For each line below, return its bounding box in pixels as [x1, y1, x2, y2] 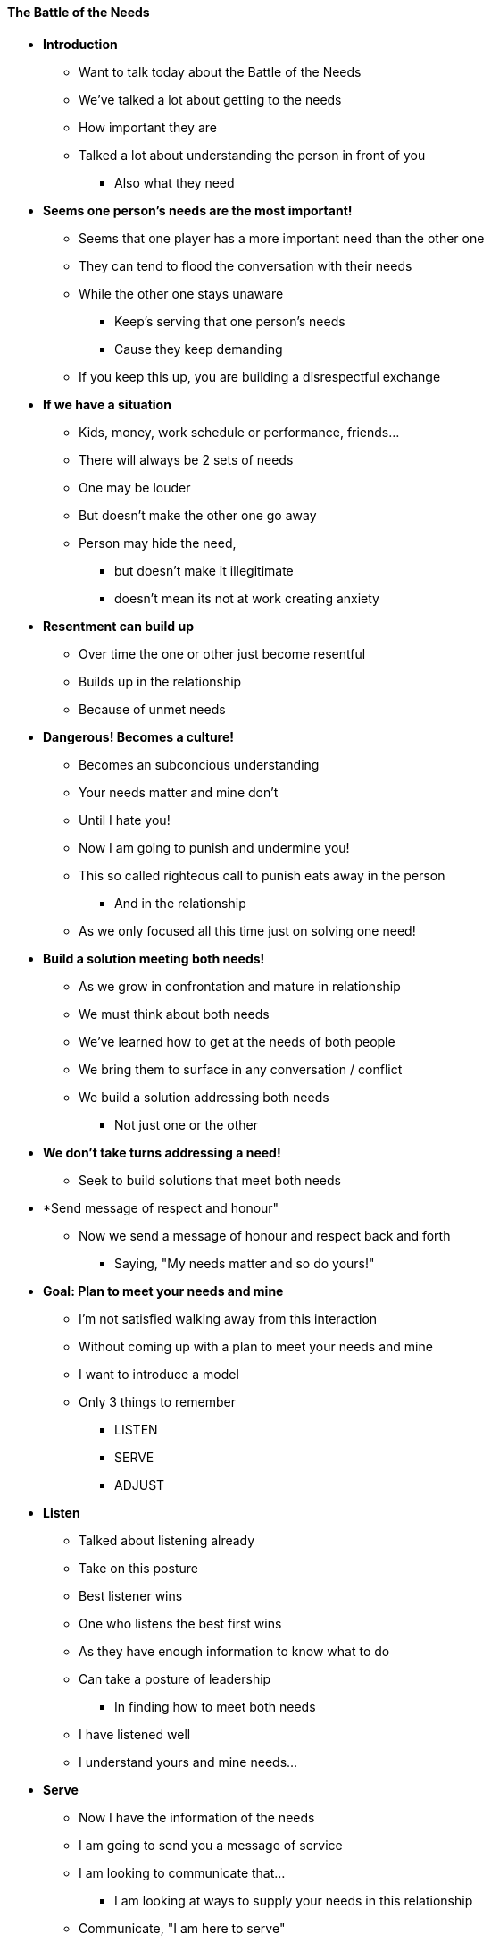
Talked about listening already [79, 1532, 255, 1548]
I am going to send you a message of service [79, 1837, 343, 1853]
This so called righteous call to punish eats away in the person [79, 867, 445, 883]
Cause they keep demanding [114, 341, 283, 357]
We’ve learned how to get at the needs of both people [79, 1033, 395, 1049]
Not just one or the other [114, 1116, 259, 1132]
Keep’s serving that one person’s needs [114, 313, 345, 329]
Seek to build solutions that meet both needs [79, 1172, 341, 1188]
